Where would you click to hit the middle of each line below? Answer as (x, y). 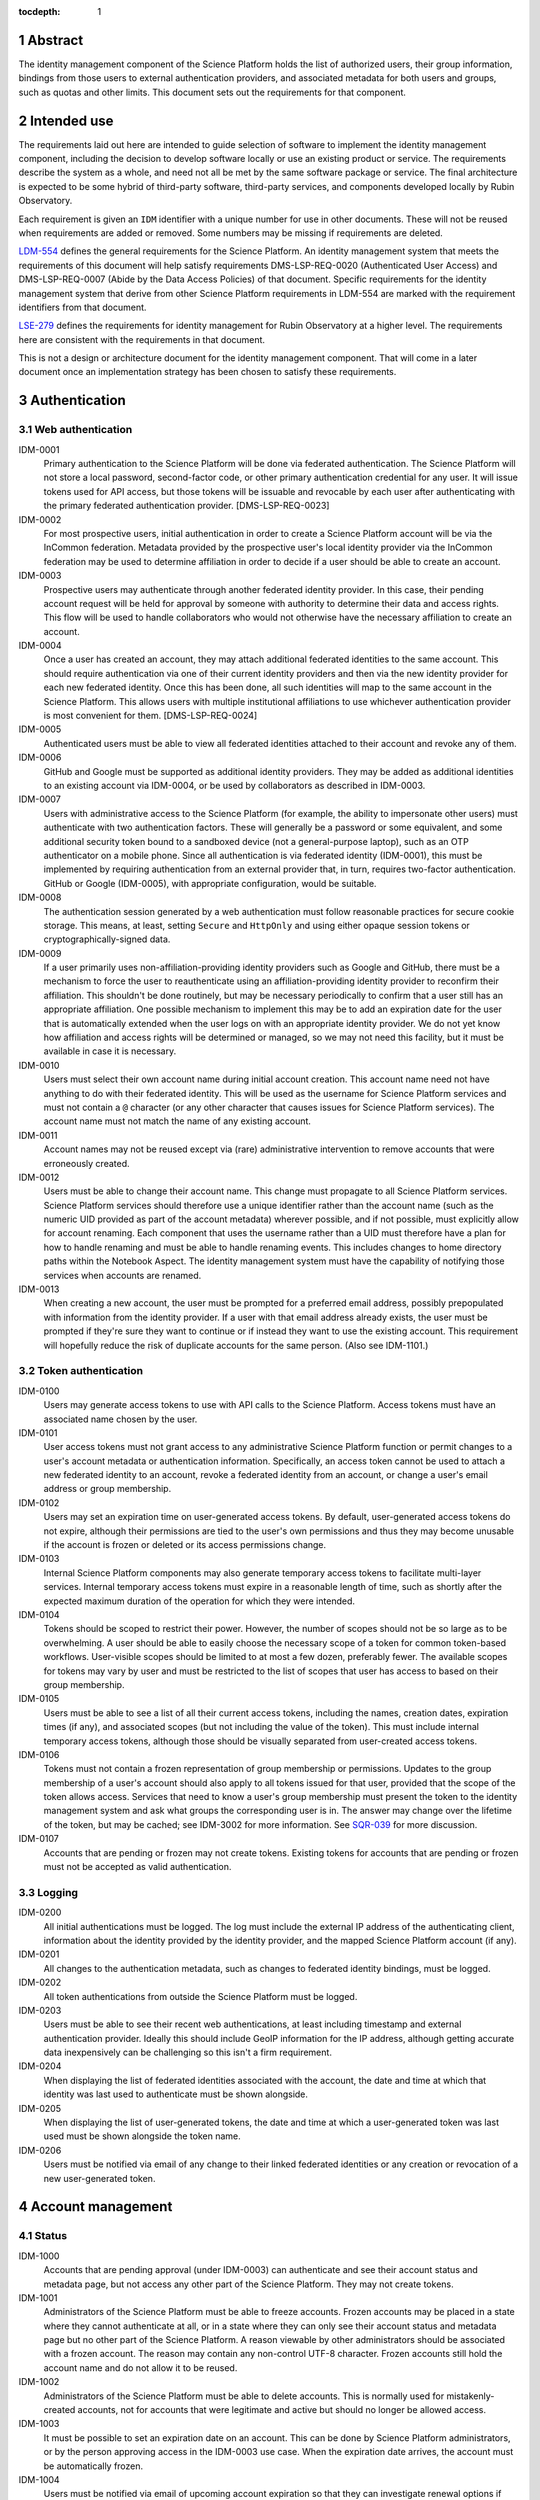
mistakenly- (470, 2396)
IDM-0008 (40, 897)
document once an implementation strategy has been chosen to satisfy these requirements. (207, 372)
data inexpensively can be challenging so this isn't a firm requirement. (187, 2052)
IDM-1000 (39, 2256)
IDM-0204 (40, 2066)
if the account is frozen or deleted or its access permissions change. (185, 1545)
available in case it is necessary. (110, 1051)
